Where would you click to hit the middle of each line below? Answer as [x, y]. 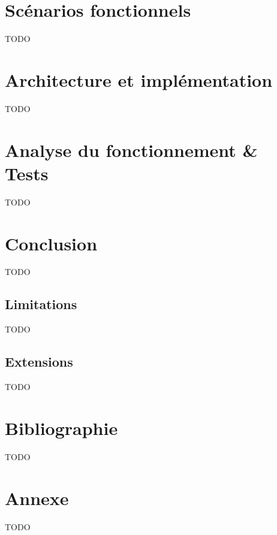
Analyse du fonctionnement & [131, 149]
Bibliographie [61, 427]
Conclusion [51, 243]
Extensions [39, 362]
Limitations [41, 304]
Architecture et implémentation [139, 79]
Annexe [37, 498]
